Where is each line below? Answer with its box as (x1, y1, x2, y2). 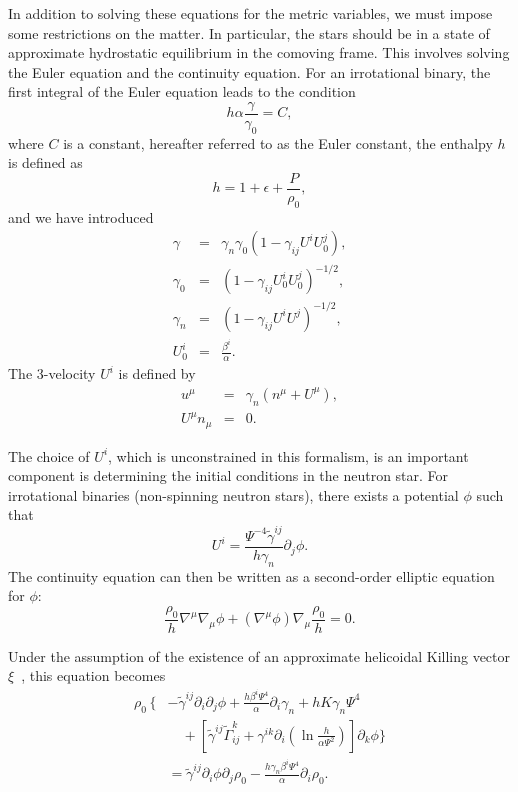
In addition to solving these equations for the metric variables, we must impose (8, 3, 493, 23)
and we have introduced (8, 206, 154, 227)
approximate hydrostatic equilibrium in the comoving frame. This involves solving (8, 42, 510, 63)
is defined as (8, 152, 83, 173)
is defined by (118, 363, 196, 384)
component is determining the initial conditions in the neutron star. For (8, 465, 449, 486)
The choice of (8, 445, 90, 466)
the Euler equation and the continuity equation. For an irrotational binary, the (8, 61, 491, 82)
